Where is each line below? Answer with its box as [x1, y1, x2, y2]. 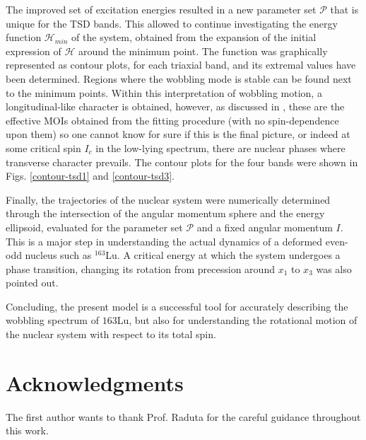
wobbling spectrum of [6, 313, 99, 328]
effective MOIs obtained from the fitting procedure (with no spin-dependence [6, 112, 339, 127]
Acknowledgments [6, 368, 184, 397]
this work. [6, 423, 49, 438]
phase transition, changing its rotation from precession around [6, 261, 275, 276]
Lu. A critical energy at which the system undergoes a [105, 248, 341, 262]
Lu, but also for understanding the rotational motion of [117, 313, 358, 328]
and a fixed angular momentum [196, 219, 333, 234]
